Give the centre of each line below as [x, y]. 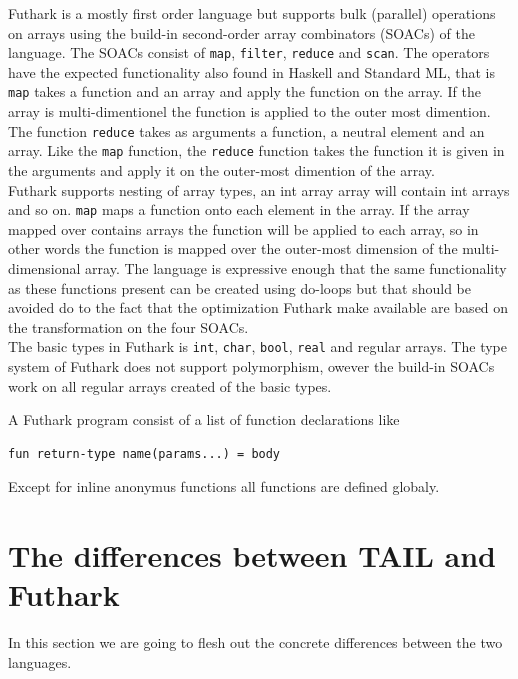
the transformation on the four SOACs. [128, 326]
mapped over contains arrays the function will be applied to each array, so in [243, 228]
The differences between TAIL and [252, 555]
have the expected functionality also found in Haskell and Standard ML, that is [252, 71]
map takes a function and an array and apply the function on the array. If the [244, 91]
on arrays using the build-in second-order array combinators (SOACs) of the [241, 32]
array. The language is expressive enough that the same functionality [296, 268]
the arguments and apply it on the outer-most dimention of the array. [221, 170]
